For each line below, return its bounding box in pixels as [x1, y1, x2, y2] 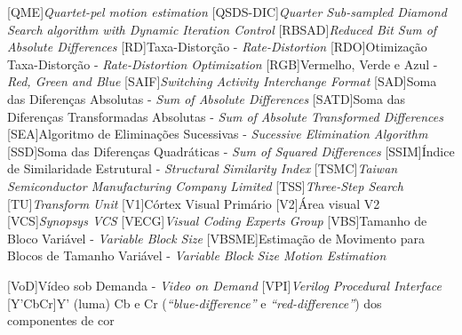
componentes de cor [7, 311, 115, 330]
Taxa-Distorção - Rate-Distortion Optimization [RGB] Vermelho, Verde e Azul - [7, 54, 438, 73]
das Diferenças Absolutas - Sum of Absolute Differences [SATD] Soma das [7, 89, 405, 108]
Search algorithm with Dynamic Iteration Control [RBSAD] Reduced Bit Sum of [7, 20, 437, 38]
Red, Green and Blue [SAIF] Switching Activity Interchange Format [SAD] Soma [7, 72, 437, 91]
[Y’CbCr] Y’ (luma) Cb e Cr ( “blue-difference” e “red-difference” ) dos [7, 293, 382, 312]
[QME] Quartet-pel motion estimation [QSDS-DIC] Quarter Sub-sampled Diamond [7, 3, 447, 20]
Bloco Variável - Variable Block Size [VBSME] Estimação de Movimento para [7, 228, 425, 247]
